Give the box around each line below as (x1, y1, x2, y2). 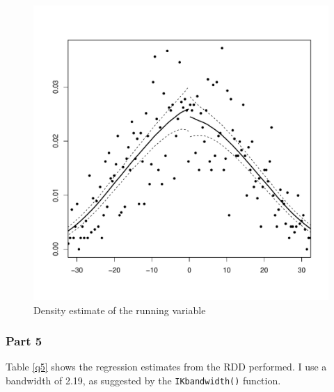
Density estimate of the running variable (33, 302, 206, 317)
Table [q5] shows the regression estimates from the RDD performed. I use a (6, 359, 327, 374)
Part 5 (6, 332, 42, 350)
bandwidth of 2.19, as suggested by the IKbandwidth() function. (6, 373, 281, 387)
